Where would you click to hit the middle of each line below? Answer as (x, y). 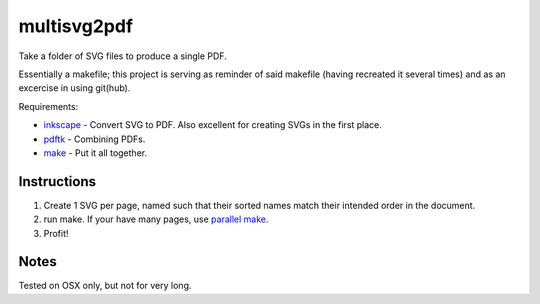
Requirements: (48, 106)
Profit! (56, 233)
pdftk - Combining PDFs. (94, 139)
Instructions (57, 181)
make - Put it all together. (95, 152)
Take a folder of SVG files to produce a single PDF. (122, 56)
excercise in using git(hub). (74, 88)
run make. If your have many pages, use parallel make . (156, 219)
